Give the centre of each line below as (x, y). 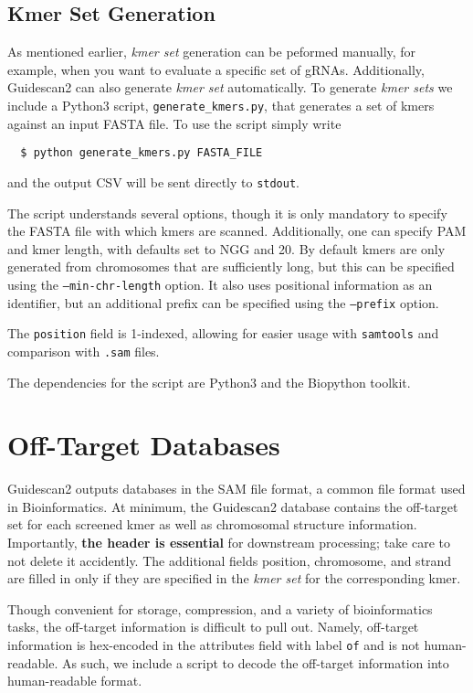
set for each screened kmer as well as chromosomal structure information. (212, 524)
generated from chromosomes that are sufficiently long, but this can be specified (231, 267)
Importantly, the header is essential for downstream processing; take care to (229, 543)
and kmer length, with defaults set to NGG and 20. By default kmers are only (226, 248)
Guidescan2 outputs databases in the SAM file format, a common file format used (236, 489)
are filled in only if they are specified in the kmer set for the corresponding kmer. (234, 578)
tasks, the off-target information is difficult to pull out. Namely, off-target (213, 627)
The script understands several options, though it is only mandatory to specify (227, 213)
